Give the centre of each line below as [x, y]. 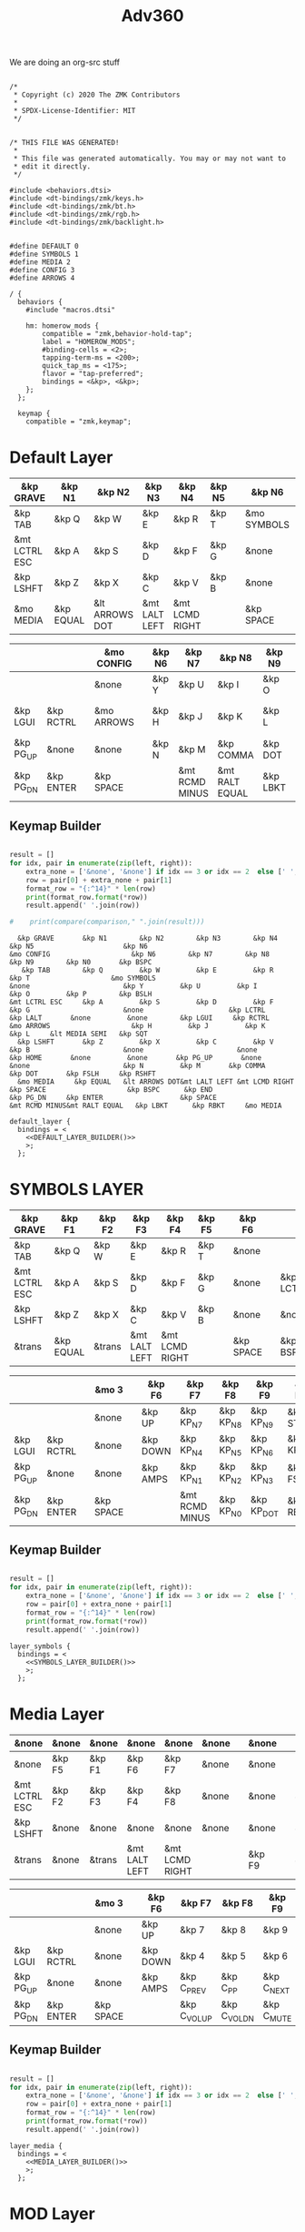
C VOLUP [197, 2016]
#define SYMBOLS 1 [44, 255]
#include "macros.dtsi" [71, 311]
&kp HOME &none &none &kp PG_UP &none [135, 1058]
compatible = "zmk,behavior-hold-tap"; [118, 334]
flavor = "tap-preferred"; [93, 374]
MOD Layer [52, 2214]
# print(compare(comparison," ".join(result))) [107, 922]
